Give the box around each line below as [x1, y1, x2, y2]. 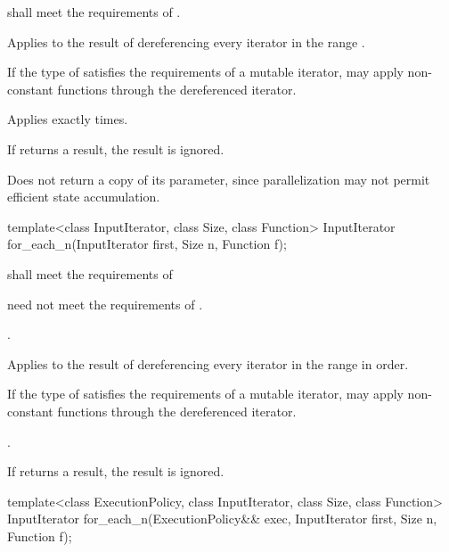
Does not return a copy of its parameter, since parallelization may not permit [7, 169, 430, 188]
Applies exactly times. [7, 110, 128, 128]
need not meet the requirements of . [7, 294, 203, 313]
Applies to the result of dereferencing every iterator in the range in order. [7, 354, 409, 373]
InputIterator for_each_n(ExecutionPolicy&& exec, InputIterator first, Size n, [7, 509, 437, 528]
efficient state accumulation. [7, 187, 160, 206]
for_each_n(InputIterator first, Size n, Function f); [7, 235, 287, 253]
